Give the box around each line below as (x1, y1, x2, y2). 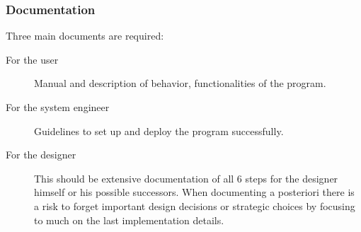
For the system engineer (6, 100, 110, 114)
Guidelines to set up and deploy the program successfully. (34, 123, 284, 138)
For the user (6, 52, 59, 66)
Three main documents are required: (6, 28, 164, 43)
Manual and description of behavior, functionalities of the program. (34, 76, 326, 91)
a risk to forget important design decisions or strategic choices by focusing (34, 198, 355, 213)
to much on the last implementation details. (34, 212, 224, 227)
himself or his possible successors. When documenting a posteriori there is (34, 185, 355, 199)
